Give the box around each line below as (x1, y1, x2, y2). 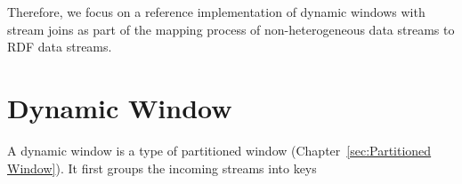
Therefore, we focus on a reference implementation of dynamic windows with (7, 3, 426, 20)
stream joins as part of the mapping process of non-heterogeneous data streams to (7, 20, 455, 38)
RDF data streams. (7, 37, 112, 56)
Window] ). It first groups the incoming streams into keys (7, 158, 317, 177)
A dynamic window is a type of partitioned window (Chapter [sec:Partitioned (7, 140, 432, 159)
